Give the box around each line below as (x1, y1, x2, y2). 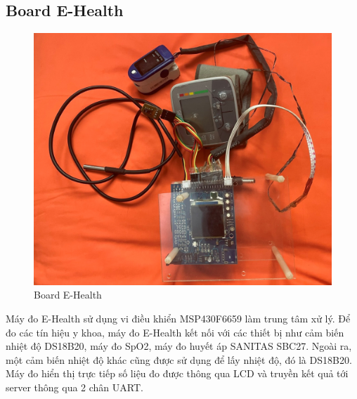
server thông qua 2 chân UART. (6, 379, 143, 394)
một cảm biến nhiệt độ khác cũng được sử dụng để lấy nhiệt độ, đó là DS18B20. (6, 352, 352, 367)
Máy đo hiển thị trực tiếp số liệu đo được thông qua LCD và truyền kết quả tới (6, 366, 349, 381)
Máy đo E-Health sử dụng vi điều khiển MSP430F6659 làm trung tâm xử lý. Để (6, 310, 351, 325)
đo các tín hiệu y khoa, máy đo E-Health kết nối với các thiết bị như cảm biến (6, 325, 344, 339)
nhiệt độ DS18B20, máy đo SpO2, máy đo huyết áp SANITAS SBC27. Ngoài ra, (6, 339, 352, 353)
